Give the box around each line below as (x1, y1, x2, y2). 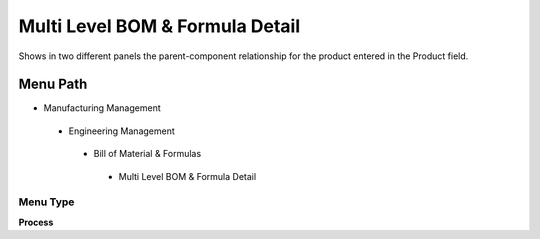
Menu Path (18, 76, 88, 93)
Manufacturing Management (43, 102, 161, 114)
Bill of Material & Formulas (93, 148, 202, 160)
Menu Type (18, 195, 75, 209)
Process (18, 216, 54, 228)
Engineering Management (68, 125, 175, 137)
